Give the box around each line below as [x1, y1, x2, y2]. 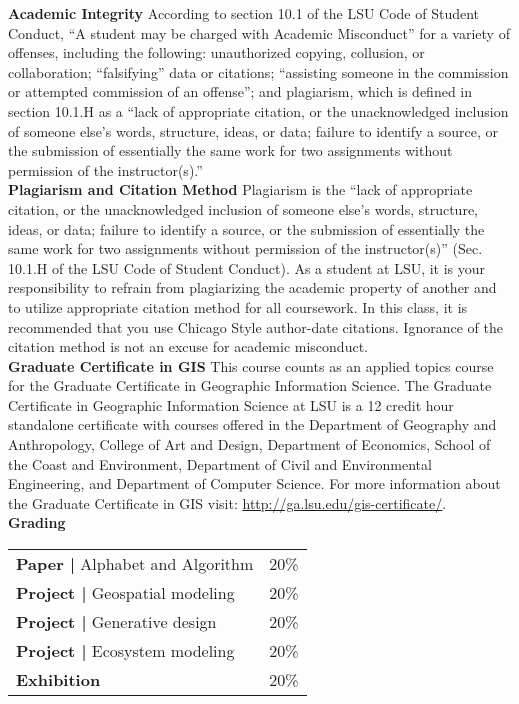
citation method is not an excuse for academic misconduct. [8, 336, 368, 357]
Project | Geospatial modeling [16, 581, 235, 605]
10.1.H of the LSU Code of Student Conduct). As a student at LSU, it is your [8, 257, 486, 278]
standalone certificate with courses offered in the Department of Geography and [8, 414, 497, 435]
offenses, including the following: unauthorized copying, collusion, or [8, 42, 425, 63]
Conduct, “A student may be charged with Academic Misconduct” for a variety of [8, 22, 510, 43]
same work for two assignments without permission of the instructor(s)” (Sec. [8, 238, 483, 259]
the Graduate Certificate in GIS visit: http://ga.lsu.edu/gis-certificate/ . [8, 492, 447, 513]
